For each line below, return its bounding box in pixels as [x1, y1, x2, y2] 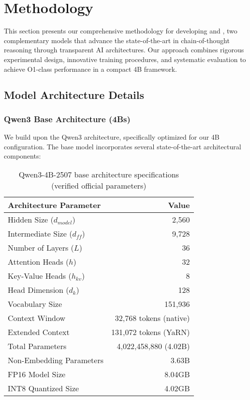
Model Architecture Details [4, 87, 144, 102]
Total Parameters [8, 340, 67, 352]
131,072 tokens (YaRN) [111, 326, 190, 337]
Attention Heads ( [8, 256, 69, 267]
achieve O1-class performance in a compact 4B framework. [4, 64, 177, 74]
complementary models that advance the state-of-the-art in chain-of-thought [4, 35, 230, 45]
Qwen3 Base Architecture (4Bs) [4, 112, 131, 125]
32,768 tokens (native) [115, 312, 190, 323]
